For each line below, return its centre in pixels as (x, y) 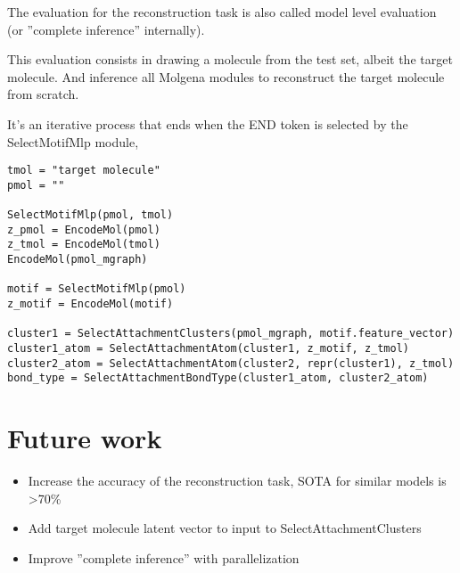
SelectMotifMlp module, (73, 141)
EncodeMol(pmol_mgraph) (78, 260)
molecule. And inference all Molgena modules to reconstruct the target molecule (226, 76)
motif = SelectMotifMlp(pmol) (97, 289)
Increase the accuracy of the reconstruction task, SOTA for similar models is (237, 481)
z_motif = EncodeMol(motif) (90, 304)
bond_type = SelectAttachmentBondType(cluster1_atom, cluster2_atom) (218, 378)
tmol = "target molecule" (84, 171)
